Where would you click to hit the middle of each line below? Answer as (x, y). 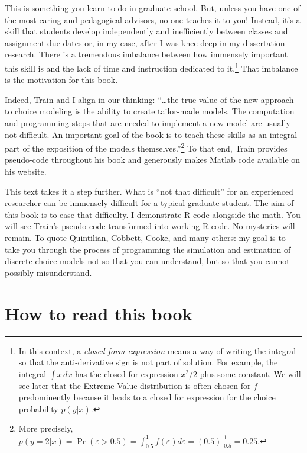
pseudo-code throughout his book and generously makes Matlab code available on (153, 160)
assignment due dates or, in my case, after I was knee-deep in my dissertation (145, 42)
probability (38, 408)
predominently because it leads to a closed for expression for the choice (147, 397)
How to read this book (99, 313)
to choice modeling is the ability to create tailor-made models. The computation (150, 111)
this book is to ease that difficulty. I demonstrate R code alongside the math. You (153, 214)
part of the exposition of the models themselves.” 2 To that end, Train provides (146, 147)
